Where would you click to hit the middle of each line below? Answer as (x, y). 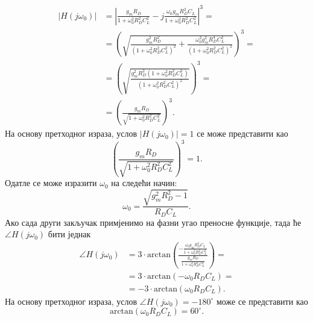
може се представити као (262, 301)
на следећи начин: (144, 183)
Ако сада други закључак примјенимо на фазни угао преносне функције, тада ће (153, 222)
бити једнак (69, 234)
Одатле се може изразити (51, 183)
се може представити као (242, 133)
